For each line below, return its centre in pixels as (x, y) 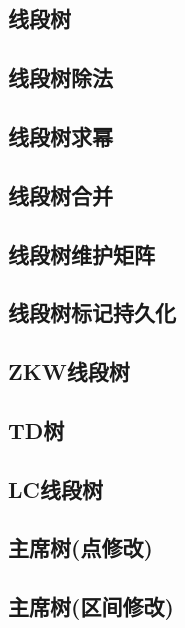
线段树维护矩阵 (81, 253)
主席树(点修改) (80, 547)
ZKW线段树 (69, 371)
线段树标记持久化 (92, 312)
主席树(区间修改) (91, 606)
